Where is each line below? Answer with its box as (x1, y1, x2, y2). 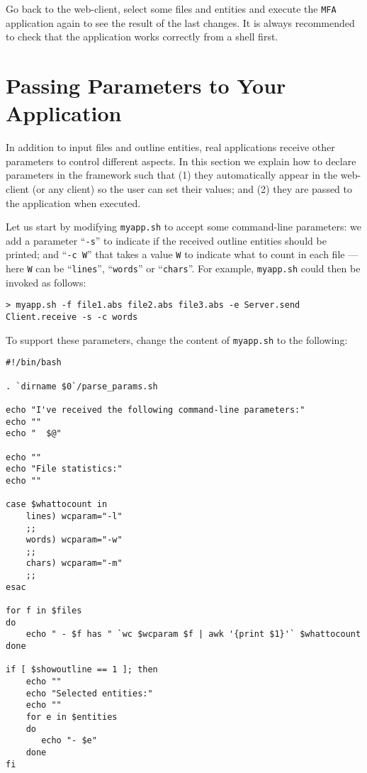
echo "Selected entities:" (26, 688, 153, 699)
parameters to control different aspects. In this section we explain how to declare (6, 153, 356, 168)
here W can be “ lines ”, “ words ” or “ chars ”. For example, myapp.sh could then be (6, 261, 361, 276)
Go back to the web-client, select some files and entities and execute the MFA (6, 1, 337, 16)
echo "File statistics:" (6, 464, 123, 474)
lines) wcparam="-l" (26, 511, 123, 521)
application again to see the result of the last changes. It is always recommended (6, 15, 355, 30)
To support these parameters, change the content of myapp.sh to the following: (6, 332, 348, 347)
